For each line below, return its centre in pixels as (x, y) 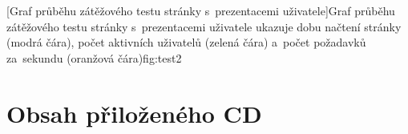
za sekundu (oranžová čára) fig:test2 (94, 57)
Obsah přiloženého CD (134, 113)
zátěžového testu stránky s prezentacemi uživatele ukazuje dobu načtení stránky (204, 26)
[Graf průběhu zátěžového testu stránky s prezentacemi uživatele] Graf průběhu (201, 10)
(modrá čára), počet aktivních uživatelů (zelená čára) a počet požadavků (186, 42)
